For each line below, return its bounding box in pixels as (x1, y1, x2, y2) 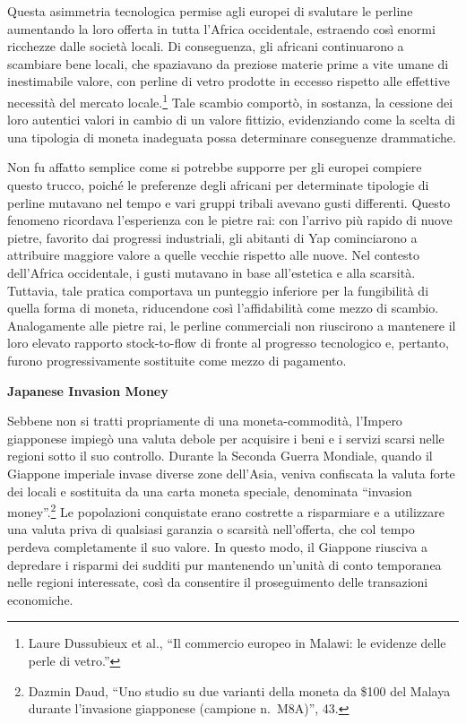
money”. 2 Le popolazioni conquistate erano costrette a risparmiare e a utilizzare (7, 500, 444, 521)
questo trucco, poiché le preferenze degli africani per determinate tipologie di (7, 176, 429, 194)
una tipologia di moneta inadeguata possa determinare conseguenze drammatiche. (7, 127, 456, 146)
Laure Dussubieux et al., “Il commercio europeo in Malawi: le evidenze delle (28, 633, 446, 652)
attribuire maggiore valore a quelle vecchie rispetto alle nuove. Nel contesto (7, 246, 419, 264)
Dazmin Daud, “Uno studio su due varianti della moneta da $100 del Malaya (28, 681, 451, 700)
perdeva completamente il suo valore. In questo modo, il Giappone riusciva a (7, 537, 428, 556)
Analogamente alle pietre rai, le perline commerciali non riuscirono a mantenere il (7, 315, 456, 334)
